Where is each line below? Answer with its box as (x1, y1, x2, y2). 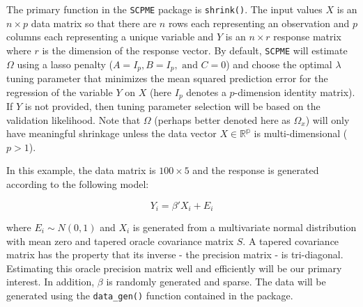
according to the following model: (6, 176, 149, 191)
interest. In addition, (6, 274, 95, 289)
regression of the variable (6, 84, 113, 99)
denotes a (186, 84, 226, 99)
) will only (305, 112, 350, 127)
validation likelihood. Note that (6, 112, 141, 127)
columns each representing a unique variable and (6, 29, 214, 44)
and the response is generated (192, 163, 319, 178)
